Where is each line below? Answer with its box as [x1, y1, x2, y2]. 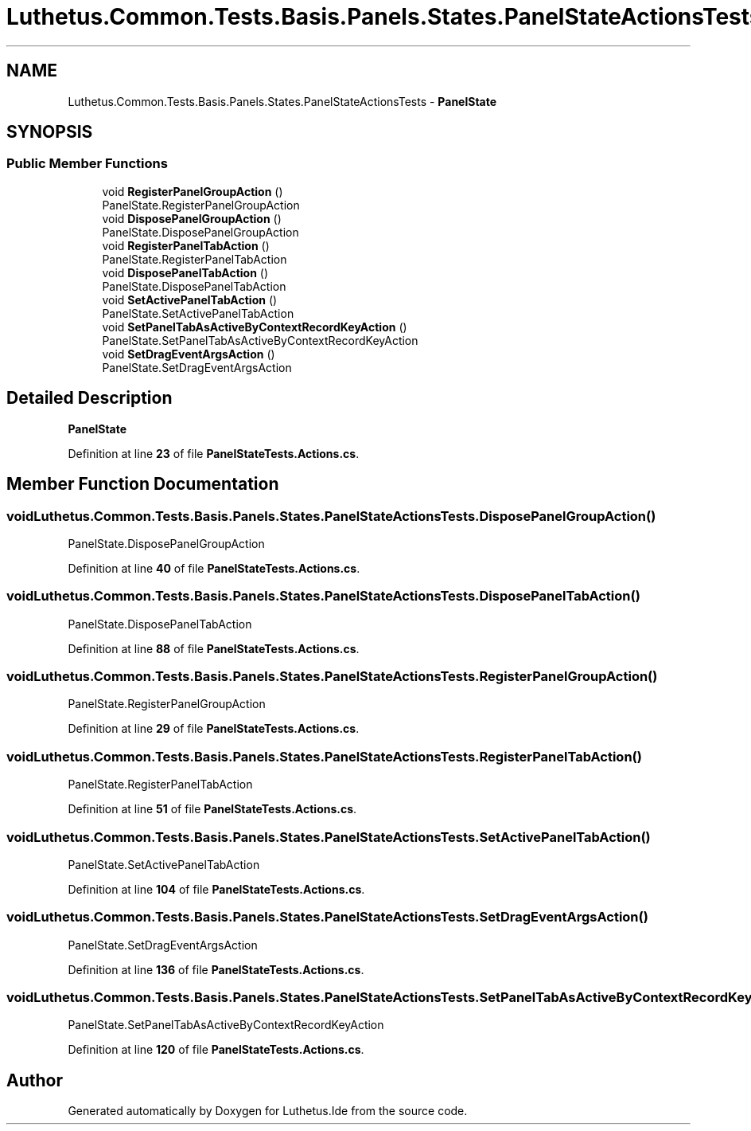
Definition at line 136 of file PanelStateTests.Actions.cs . [68, 962, 364, 976]
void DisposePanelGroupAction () [102, 211, 282, 225]
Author [6, 1070, 63, 1090]
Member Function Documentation [6, 474, 279, 495]
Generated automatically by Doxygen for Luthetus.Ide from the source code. [68, 1104, 468, 1118]
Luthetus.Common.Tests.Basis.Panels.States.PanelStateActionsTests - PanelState [68, 94, 497, 108]
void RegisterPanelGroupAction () [102, 184, 283, 198]
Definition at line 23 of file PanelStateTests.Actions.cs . [68, 446, 360, 460]
